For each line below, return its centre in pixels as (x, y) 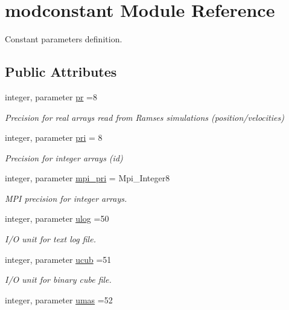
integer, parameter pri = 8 (54, 137)
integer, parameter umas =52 (59, 299)
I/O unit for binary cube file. (58, 279)
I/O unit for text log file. (50, 239)
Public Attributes (61, 72)
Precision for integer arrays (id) (64, 157)
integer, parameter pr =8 (51, 96)
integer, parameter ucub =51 (58, 259)
